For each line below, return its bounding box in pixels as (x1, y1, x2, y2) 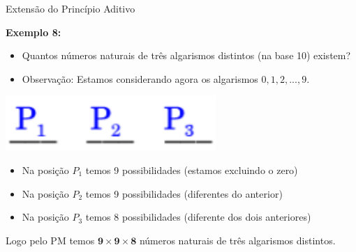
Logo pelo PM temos (6, 233, 95, 247)
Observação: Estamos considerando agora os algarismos (22, 71, 258, 86)
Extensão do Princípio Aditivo (6, 1, 135, 15)
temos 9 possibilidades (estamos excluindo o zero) (85, 162, 298, 177)
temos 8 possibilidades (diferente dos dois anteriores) (85, 210, 311, 224)
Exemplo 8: (6, 24, 61, 39)
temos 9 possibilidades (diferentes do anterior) (85, 186, 283, 200)
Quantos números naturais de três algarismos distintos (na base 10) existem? (22, 48, 351, 63)
